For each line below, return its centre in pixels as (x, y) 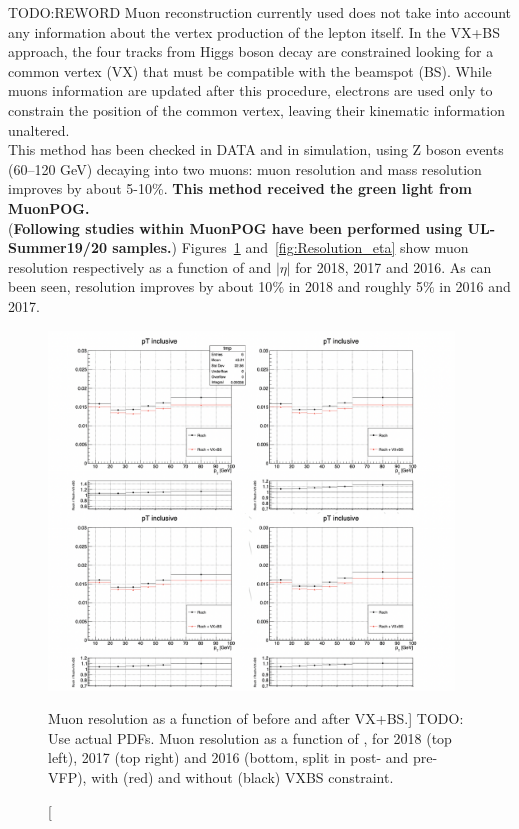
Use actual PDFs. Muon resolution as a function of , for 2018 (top (250, 737)
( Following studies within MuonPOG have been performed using (235, 227)
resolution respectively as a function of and (140, 266)
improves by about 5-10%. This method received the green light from (240, 188)
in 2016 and (475, 286)
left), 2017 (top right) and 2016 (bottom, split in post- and (228, 757)
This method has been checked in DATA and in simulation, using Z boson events (256, 149)
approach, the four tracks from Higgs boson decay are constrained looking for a (251, 51)
